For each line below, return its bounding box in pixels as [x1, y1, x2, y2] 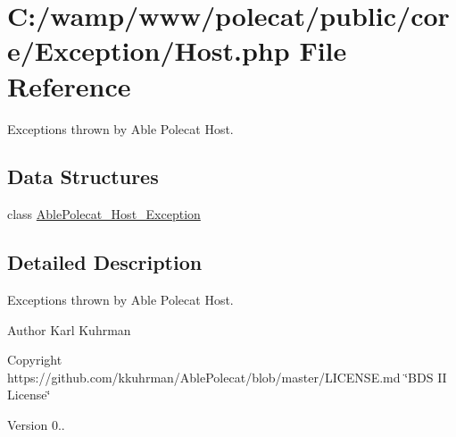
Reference [7, 67, 131, 104]
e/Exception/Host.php [7, 32, 290, 69]
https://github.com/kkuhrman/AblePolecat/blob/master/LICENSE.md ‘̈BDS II [7, 367, 447, 386]
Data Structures [7, 163, 159, 190]
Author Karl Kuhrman [7, 320, 131, 339]
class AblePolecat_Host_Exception [7, 205, 201, 223]
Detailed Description [7, 248, 203, 276]
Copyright [7, 350, 62, 369]
